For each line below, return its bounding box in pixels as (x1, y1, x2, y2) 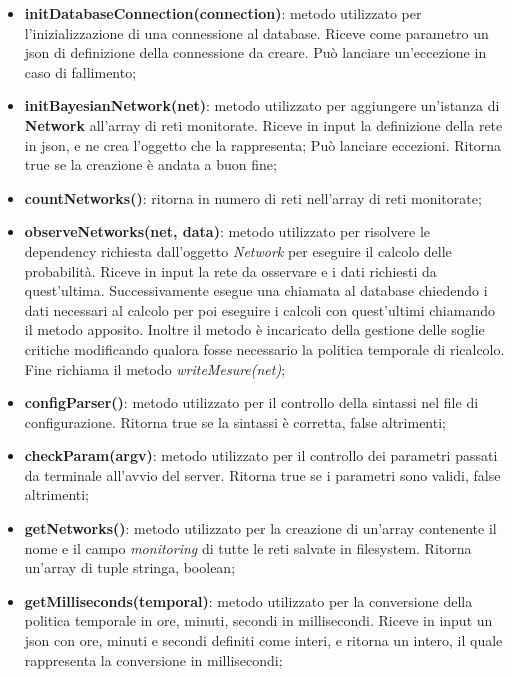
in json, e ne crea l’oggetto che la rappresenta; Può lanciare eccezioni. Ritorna (24, 134, 502, 155)
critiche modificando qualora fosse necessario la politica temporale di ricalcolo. (24, 338, 505, 359)
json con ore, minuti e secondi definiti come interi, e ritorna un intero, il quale (24, 630, 503, 651)
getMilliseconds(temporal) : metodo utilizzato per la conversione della (24, 590, 473, 611)
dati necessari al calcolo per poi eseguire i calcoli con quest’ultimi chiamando (24, 299, 495, 320)
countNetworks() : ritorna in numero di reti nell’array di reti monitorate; (24, 187, 482, 208)
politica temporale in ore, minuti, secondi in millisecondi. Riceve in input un (24, 610, 493, 631)
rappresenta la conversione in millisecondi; (24, 649, 283, 670)
